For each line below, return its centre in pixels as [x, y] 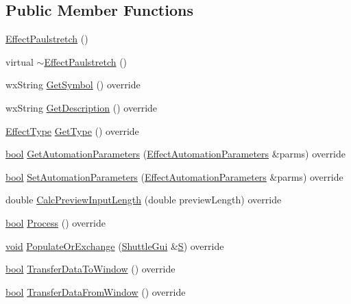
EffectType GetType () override [72, 130]
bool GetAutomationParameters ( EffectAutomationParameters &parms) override [175, 154]
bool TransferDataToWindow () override [90, 269]
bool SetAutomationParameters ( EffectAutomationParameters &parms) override [174, 176]
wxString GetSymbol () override [73, 85]
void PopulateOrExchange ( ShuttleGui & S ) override [115, 245]
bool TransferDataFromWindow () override [96, 291]
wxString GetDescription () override [82, 107]
